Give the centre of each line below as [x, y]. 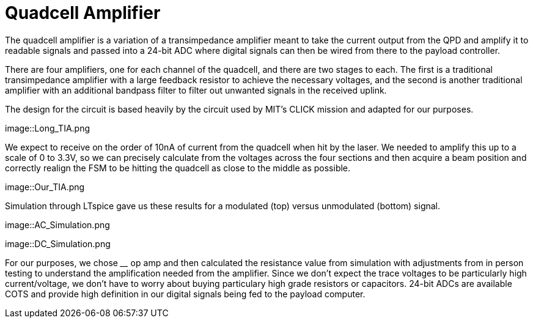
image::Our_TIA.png [45, 187]
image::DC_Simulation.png [58, 243]
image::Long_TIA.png [48, 128]
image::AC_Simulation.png [57, 225]
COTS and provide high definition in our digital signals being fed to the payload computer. [185, 294]
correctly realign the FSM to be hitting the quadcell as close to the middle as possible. [178, 168]
